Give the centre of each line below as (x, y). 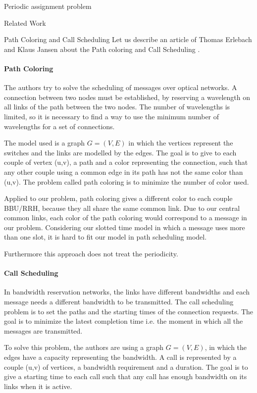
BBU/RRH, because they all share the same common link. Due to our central (122, 208)
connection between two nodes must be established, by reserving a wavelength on (127, 97)
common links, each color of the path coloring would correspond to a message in (126, 218)
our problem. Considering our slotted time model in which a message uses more (125, 227)
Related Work (25, 23)
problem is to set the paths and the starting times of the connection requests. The (129, 311)
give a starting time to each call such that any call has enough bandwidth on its (126, 376)
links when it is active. (38, 386)
